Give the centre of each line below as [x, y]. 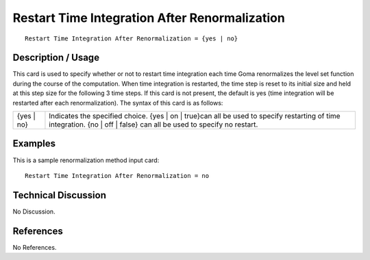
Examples [34, 144]
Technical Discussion [59, 195]
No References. [35, 247]
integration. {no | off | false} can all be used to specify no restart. [153, 125]
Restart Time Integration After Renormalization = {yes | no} [132, 38]
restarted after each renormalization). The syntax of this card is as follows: [118, 103]
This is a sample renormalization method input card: [86, 160]
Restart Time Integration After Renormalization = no [117, 175]
